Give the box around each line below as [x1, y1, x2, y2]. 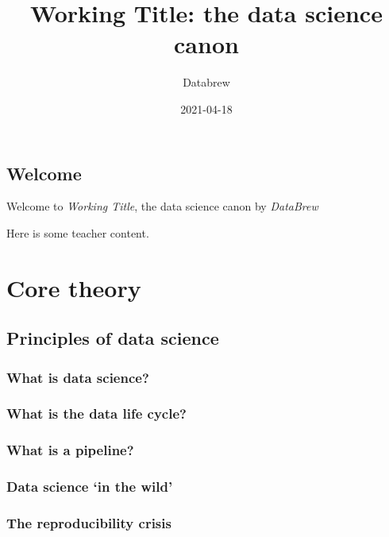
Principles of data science [6, 326, 219, 350]
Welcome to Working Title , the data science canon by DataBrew [6, 198, 318, 214]
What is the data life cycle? [6, 404, 187, 423]
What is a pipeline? [6, 440, 134, 460]
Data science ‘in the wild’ [6, 477, 173, 496]
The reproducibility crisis [6, 512, 171, 532]
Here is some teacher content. [6, 224, 149, 241]
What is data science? [6, 367, 149, 387]
